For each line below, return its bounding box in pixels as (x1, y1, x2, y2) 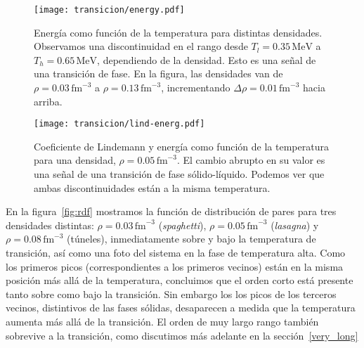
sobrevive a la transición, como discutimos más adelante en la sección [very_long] (6, 328, 358, 342)
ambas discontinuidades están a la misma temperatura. (34, 180, 271, 195)
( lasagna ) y (271, 217, 319, 232)
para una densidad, (34, 153, 116, 167)
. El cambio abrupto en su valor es (176, 153, 325, 167)
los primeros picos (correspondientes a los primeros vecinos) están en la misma (6, 259, 344, 273)
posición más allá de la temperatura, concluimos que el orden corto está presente (6, 273, 353, 288)
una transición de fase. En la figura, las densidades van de (34, 66, 283, 81)
